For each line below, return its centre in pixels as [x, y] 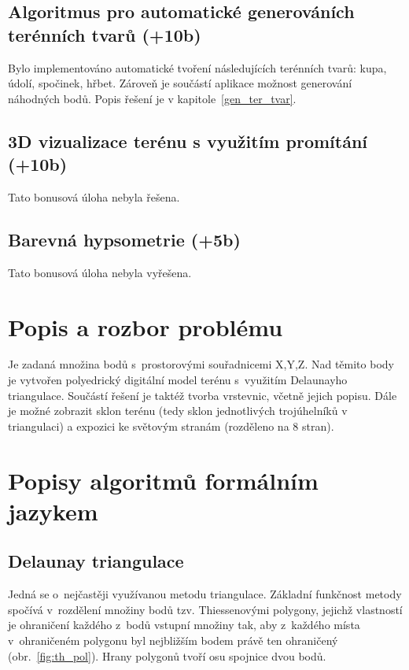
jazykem [53, 511]
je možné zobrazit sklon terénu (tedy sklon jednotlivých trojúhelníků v [178, 411]
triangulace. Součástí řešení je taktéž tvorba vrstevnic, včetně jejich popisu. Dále [203, 395]
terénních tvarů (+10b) [105, 34]
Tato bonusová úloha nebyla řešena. [94, 196]
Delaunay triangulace [96, 561]
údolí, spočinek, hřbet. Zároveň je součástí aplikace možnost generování [180, 83]
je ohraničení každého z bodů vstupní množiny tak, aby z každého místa [184, 625]
